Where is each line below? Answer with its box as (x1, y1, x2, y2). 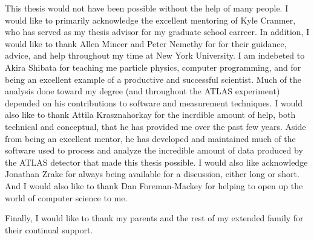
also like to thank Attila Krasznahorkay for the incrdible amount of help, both (5, 108, 296, 121)
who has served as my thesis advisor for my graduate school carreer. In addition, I (5, 25, 310, 38)
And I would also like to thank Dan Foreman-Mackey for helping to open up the (5, 179, 303, 192)
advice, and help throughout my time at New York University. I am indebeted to (5, 49, 305, 62)
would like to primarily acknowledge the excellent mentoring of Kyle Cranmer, (5, 13, 296, 26)
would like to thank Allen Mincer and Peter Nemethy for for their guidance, (5, 37, 287, 50)
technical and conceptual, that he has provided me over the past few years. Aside (5, 120, 306, 132)
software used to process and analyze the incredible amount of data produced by (5, 144, 303, 157)
